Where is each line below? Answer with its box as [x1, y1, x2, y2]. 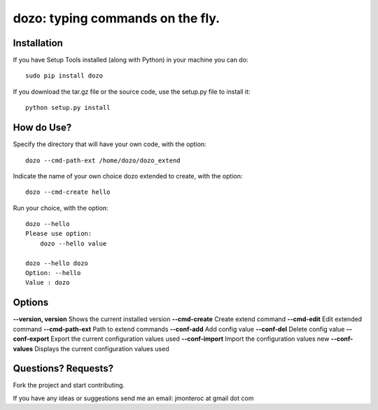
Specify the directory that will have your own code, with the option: [13, 140, 206, 148]
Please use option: [25, 229, 92, 238]
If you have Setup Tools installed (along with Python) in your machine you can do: [13, 56, 248, 64]
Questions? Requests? [13, 362, 114, 374]
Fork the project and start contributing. [13, 381, 125, 390]
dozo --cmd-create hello [25, 188, 111, 196]
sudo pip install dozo [25, 72, 104, 80]
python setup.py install [25, 104, 111, 112]
